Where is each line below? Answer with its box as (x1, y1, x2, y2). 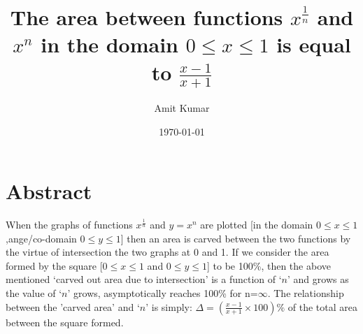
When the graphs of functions (6, 217, 133, 232)
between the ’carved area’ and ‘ (6, 299, 140, 314)
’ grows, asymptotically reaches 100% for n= (67, 286, 258, 300)
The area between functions (10, 3, 283, 31)
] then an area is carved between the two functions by (120, 231, 351, 245)
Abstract (6, 177, 92, 205)
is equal (276, 30, 351, 59)
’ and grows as (287, 272, 349, 286)
